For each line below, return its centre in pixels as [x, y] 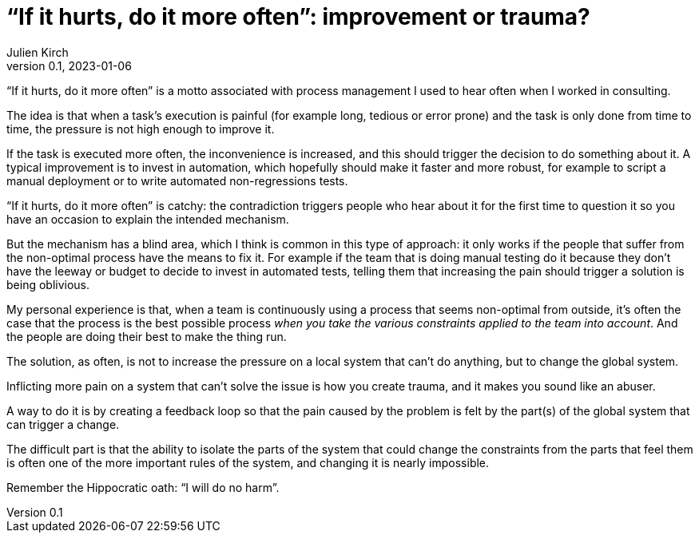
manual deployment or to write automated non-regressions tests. [177, 180]
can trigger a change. [63, 424]
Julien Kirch [38, 52]
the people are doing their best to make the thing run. [147, 336]
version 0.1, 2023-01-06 [69, 65]
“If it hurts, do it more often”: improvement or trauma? [298, 17]
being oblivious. [48, 284]
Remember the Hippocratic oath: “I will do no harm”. [143, 487]
